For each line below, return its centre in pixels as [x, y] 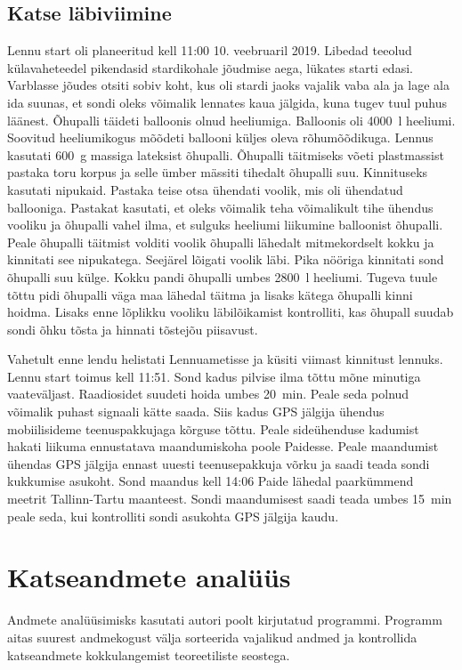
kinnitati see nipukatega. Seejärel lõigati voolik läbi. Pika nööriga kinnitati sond [226, 259]
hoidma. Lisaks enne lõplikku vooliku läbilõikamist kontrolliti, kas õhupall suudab [231, 312]
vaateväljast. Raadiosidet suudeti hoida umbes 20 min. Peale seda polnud [208, 394]
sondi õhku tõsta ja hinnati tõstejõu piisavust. [133, 329]
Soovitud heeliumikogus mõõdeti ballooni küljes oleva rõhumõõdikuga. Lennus [220, 137]
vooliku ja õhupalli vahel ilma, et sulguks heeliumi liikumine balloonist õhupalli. [225, 225]
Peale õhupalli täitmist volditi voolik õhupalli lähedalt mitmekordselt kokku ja [221, 242]
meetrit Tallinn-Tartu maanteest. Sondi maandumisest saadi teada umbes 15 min [230, 499]
